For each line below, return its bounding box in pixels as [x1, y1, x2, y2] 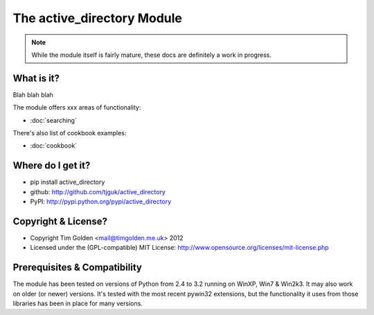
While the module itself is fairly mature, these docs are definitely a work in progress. [31, 51, 271, 59]
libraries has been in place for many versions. [12, 299, 143, 308]
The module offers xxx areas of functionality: [12, 103, 141, 112]
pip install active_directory [30, 178, 105, 187]
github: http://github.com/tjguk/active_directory [30, 187, 166, 196]
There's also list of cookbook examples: [12, 129, 127, 137]
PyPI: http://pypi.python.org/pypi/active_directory [30, 198, 172, 206]
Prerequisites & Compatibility [12, 262, 142, 273]
